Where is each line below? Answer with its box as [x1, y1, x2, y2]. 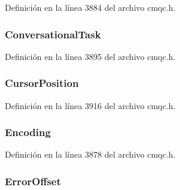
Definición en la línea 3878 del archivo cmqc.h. [5, 148, 176, 161]
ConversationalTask [5, 26, 101, 41]
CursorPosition [5, 76, 79, 91]
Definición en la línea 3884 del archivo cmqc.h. [5, 1, 176, 13]
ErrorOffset [5, 173, 61, 188]
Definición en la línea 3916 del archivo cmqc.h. [5, 99, 176, 111]
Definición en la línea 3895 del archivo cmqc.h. [5, 50, 176, 62]
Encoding [5, 125, 51, 140]
